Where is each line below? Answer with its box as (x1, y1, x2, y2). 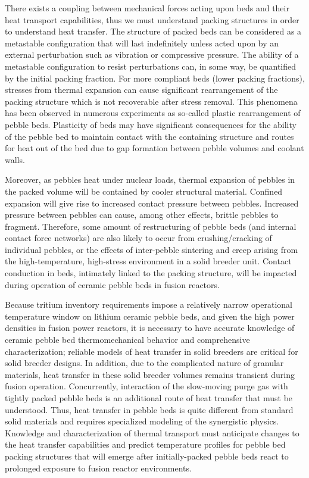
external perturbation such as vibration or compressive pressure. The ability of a (5, 48, 299, 61)
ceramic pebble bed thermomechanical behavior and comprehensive (5, 333, 250, 346)
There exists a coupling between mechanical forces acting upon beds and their (5, 2, 289, 14)
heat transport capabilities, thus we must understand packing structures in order (5, 13, 299, 26)
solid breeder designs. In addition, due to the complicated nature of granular (5, 357, 284, 369)
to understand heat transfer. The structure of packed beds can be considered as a (5, 25, 302, 38)
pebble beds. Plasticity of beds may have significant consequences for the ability (5, 118, 296, 130)
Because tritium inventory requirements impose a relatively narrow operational (5, 298, 292, 311)
